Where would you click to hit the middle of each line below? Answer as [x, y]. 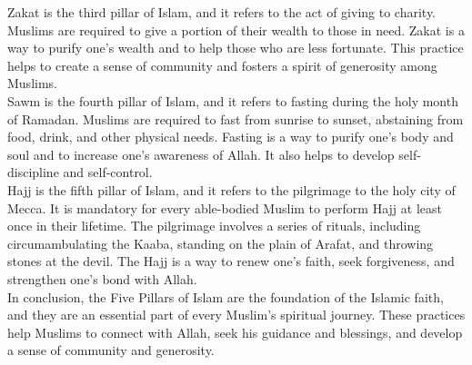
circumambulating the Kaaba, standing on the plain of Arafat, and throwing [221, 243]
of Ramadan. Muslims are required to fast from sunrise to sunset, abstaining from [236, 118]
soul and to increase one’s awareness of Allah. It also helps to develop [201, 154]
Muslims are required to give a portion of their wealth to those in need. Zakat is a [236, 30]
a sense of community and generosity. [111, 350]
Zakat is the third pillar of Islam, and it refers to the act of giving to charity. [222, 12]
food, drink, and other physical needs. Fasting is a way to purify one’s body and [231, 137]
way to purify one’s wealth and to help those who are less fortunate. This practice [236, 48]
